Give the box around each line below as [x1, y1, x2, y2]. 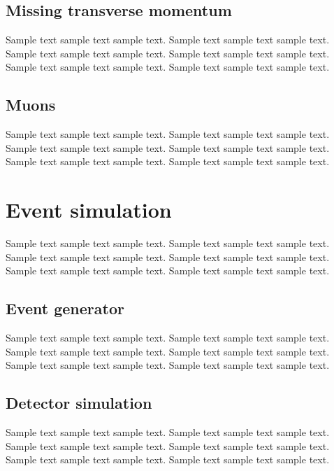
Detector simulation [6, 392, 152, 414]
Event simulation [6, 195, 172, 224]
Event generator [6, 297, 124, 319]
